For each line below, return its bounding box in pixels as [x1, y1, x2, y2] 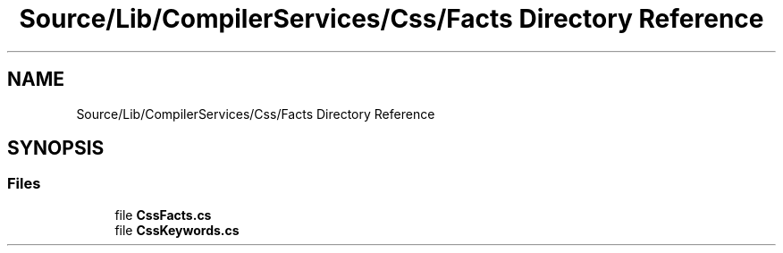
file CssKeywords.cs [114, 222, 240, 238]
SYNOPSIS [7, 137, 105, 160]
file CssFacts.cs [114, 207, 212, 223]
